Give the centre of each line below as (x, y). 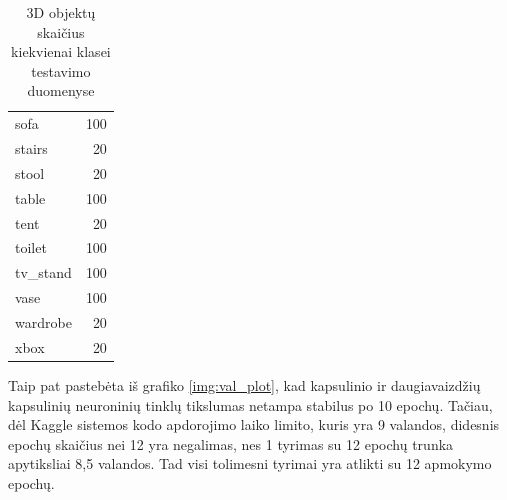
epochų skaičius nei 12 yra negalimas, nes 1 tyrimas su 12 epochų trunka (231, 443)
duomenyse (61, 90)
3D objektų (61, 12)
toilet (31, 247)
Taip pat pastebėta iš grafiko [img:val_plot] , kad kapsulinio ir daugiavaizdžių (244, 384)
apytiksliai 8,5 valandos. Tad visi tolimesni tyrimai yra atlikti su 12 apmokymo (250, 463)
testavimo (61, 70)
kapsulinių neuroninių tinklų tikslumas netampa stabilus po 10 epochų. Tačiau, (250, 404)
